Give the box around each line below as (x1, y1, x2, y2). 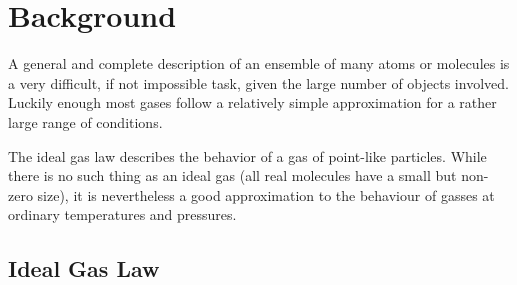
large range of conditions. (8, 111, 163, 132)
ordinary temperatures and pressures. (8, 204, 237, 225)
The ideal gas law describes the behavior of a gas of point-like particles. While (8, 145, 487, 166)
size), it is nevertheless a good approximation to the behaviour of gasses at (37, 184, 495, 205)
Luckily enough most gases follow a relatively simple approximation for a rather (8, 92, 497, 113)
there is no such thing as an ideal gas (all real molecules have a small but (8, 165, 457, 186)
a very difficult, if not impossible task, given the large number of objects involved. (8, 72, 509, 93)
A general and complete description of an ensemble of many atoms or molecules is (8, 53, 510, 74)
